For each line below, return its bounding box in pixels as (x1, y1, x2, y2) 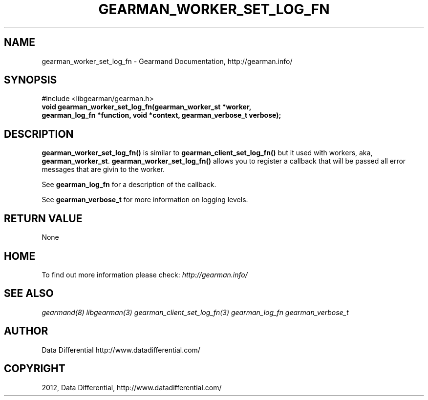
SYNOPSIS (4, 74, 57, 86)
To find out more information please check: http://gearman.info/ (42, 270, 248, 279)
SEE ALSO (4, 287, 54, 300)
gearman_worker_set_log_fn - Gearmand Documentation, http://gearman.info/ (42, 57, 293, 65)
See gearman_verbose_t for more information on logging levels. (42, 195, 248, 204)
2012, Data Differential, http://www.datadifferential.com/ (42, 383, 222, 392)
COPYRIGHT (4, 362, 65, 375)
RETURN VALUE (4, 212, 83, 225)
